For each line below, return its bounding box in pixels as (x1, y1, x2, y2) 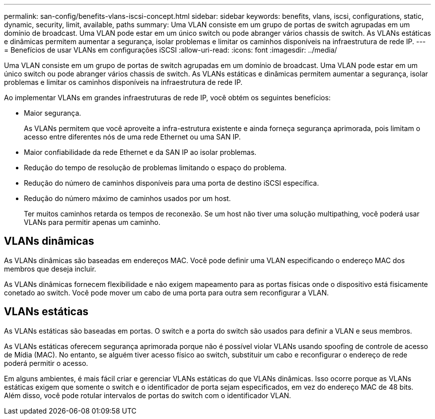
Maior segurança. (24, 109, 81, 117)
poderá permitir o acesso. (4, 358, 88, 367)
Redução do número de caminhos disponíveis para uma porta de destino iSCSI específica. (24, 179, 319, 187)
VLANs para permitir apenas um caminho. (24, 218, 160, 226)
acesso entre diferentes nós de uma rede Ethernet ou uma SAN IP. (24, 133, 241, 141)
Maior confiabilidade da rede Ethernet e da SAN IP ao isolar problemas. (24, 148, 257, 156)
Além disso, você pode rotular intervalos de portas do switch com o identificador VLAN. (4, 391, 291, 400)
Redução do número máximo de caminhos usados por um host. (24, 194, 231, 203)
